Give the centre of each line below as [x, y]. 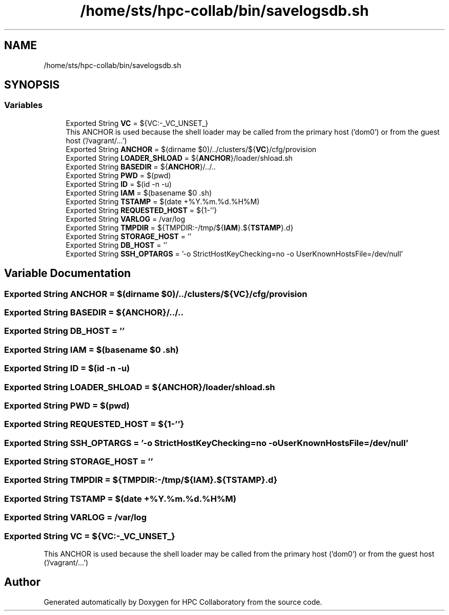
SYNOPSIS [32, 85]
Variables [24, 105]
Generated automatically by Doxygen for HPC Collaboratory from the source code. [183, 602]
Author [22, 582]
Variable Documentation [68, 273]
